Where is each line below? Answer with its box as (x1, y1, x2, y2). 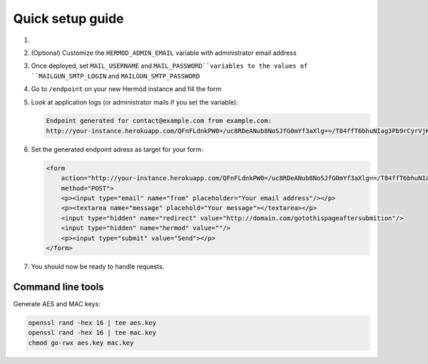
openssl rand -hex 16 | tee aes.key (28, 318, 157, 327)
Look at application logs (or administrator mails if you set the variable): (31, 98, 238, 106)
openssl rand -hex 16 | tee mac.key (28, 328, 157, 337)
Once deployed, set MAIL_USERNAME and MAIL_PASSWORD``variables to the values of (31, 61, 308, 71)
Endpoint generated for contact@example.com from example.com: (46, 117, 272, 125)
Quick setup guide (13, 11, 124, 26)
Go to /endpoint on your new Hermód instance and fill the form (31, 85, 221, 93)
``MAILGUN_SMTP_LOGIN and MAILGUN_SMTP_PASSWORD (31, 71, 200, 80)
